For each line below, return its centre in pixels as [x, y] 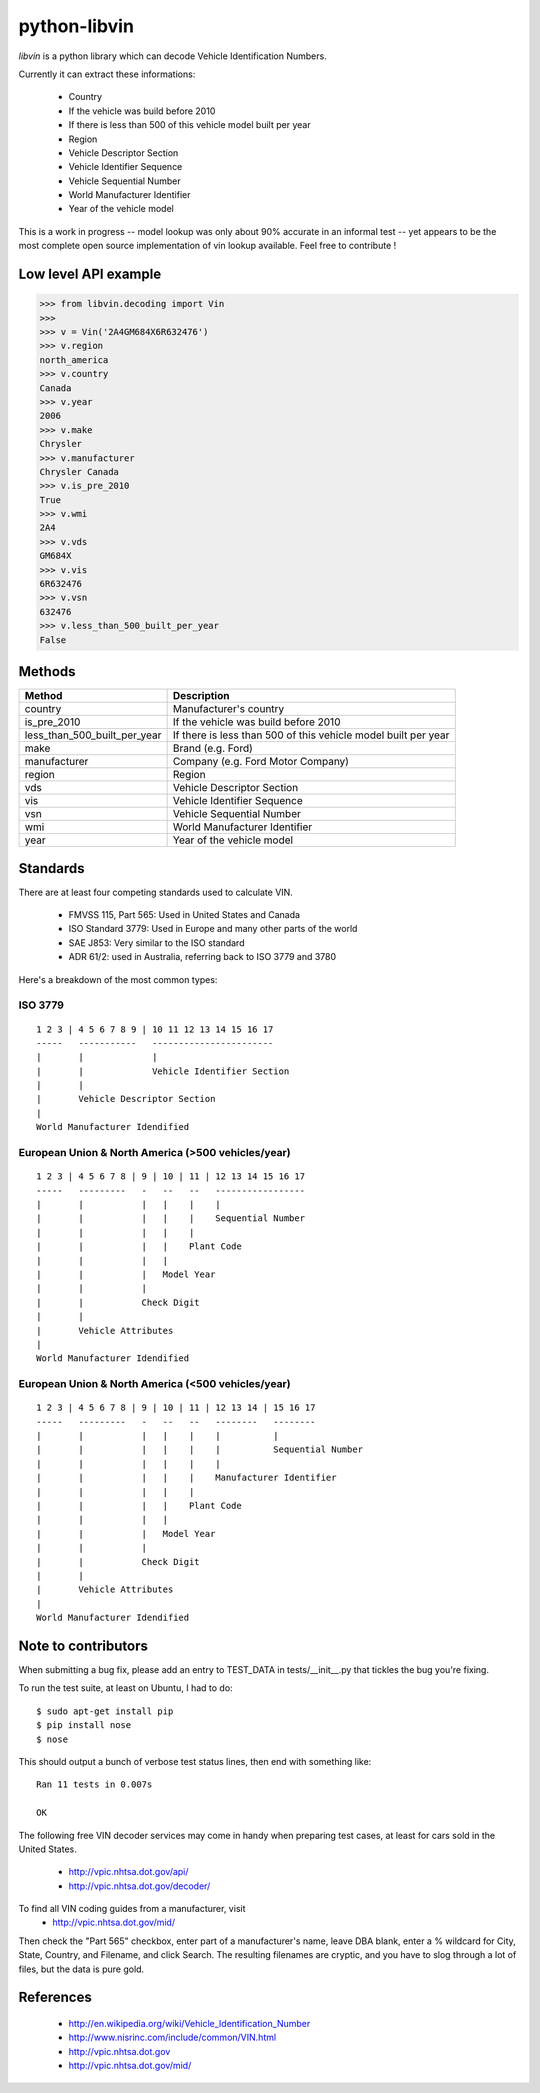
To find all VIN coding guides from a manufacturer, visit [132, 1909]
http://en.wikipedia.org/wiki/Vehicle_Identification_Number [189, 2024]
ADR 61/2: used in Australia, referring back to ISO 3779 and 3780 [202, 957]
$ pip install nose [84, 1725]
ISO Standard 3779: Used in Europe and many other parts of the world [213, 929]
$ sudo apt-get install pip [105, 1711]
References [55, 1997]
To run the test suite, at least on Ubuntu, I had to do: [126, 1688]
